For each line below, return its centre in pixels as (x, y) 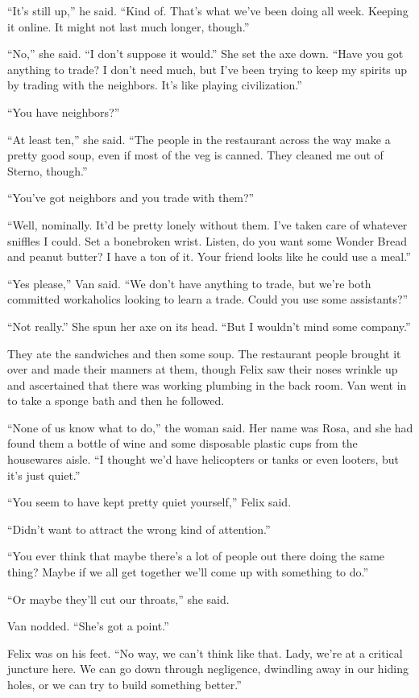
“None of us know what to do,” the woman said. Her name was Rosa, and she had (210, 427)
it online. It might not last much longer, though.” (129, 26)
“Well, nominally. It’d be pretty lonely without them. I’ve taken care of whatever (207, 224)
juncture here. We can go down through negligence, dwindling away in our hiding (208, 669)
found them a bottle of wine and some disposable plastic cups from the (183, 443)
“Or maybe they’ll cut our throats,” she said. (118, 599)
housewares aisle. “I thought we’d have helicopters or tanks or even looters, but (203, 459)
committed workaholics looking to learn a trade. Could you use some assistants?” (208, 299)
